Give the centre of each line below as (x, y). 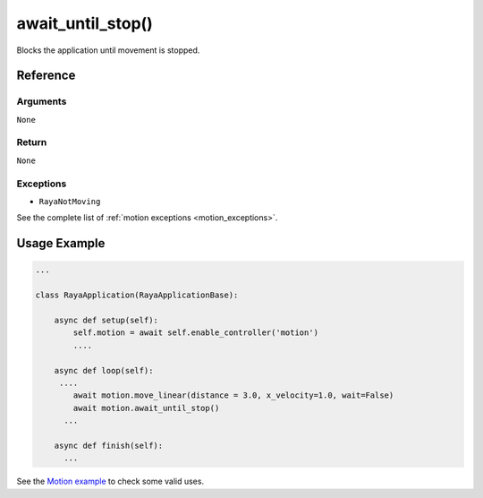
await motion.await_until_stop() (146, 408)
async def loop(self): (104, 370)
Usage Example (61, 243)
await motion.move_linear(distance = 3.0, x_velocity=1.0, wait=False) (233, 395)
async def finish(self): (109, 445)
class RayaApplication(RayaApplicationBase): (137, 295)
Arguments (42, 101)
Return (32, 142)
